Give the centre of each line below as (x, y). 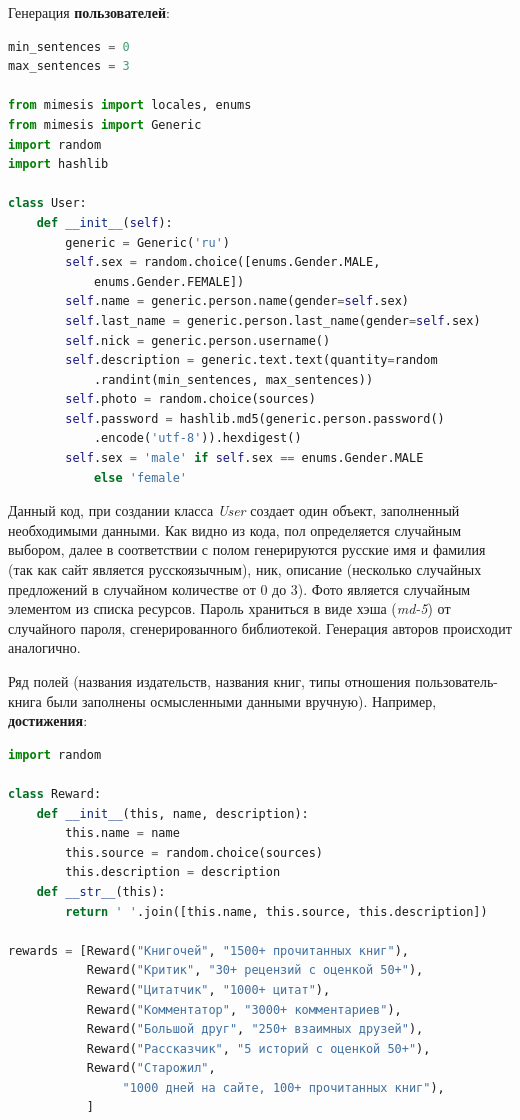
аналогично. (44, 647)
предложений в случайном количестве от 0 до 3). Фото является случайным (239, 588)
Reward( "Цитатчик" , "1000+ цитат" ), (208, 989)
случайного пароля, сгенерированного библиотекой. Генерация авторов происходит (260, 627)
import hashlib (58, 164)
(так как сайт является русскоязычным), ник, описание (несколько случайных (245, 569)
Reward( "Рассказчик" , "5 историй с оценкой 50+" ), (258, 1048)
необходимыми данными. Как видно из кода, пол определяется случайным (235, 529)
